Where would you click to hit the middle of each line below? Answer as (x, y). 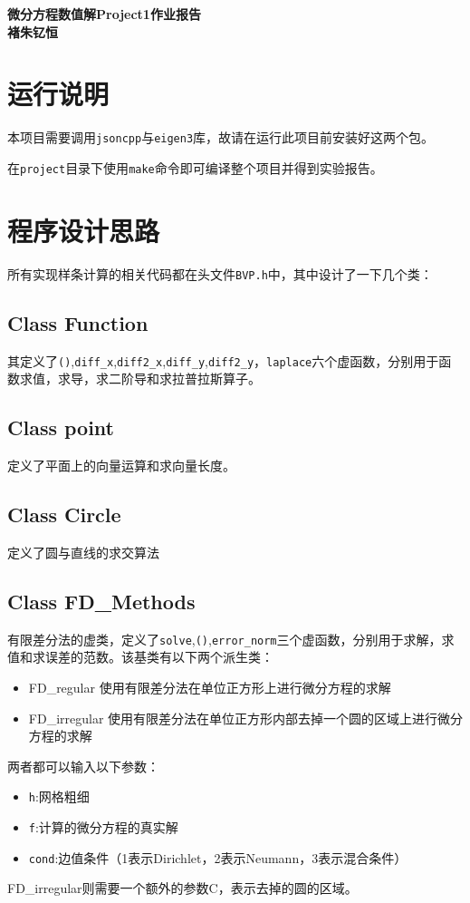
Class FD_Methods (101, 601)
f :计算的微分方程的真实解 (103, 826)
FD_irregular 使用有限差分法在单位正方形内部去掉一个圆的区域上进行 (233, 718)
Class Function (78, 322)
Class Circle (64, 515)
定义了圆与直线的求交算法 (83, 552)
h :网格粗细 (59, 796)
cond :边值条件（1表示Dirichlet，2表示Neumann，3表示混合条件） (218, 857)
